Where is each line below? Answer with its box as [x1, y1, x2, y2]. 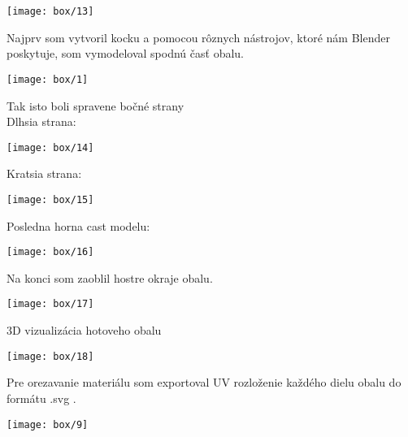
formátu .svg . [7, 389, 76, 406]
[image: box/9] [7, 418, 89, 431]
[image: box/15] [7, 193, 94, 206]
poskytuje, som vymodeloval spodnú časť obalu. [7, 45, 244, 62]
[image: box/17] [7, 298, 94, 310]
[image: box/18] [7, 350, 94, 362]
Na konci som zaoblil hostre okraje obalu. [7, 269, 213, 286]
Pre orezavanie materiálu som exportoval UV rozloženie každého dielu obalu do [7, 374, 401, 391]
